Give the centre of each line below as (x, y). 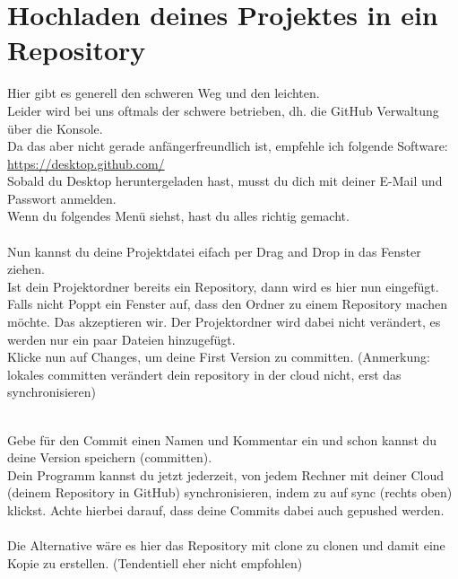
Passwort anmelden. (62, 198)
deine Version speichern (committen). (110, 457)
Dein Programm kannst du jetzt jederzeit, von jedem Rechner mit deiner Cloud (225, 474)
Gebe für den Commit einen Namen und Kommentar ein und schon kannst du (222, 439)
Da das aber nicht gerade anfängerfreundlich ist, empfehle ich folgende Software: (228, 146)
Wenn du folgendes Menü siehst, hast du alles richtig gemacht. (178, 216)
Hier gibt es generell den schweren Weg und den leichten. (164, 93)
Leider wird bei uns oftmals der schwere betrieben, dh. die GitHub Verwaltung (223, 110)
